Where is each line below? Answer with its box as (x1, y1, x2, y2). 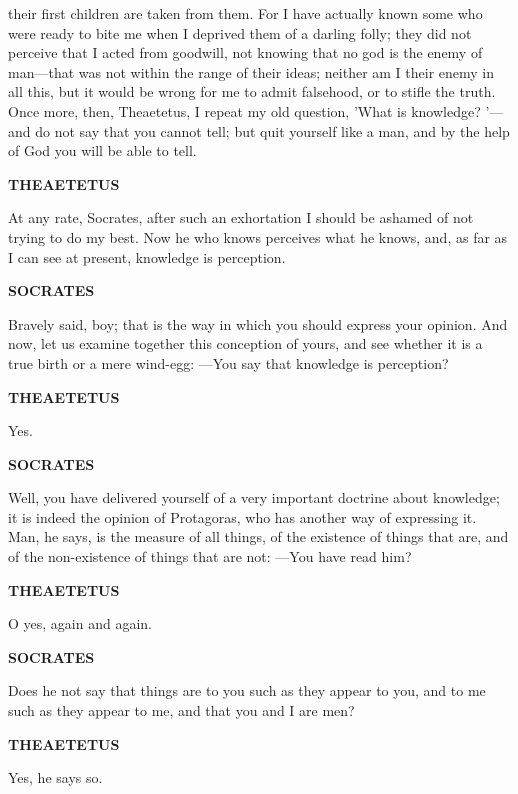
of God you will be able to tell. (8, 140, 197, 161)
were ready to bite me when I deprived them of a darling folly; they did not (8, 22, 472, 43)
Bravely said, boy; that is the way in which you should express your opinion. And (8, 313, 508, 334)
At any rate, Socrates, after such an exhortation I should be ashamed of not (8, 207, 474, 228)
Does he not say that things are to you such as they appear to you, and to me (8, 680, 486, 701)
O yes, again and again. (8, 613, 152, 634)
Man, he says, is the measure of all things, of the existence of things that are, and (8, 526, 509, 547)
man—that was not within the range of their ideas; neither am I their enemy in (8, 61, 495, 82)
